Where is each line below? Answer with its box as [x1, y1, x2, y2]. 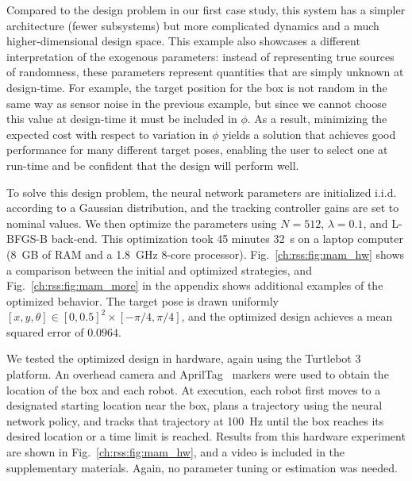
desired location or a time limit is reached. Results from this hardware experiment [6, 428, 406, 444]
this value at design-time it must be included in [6, 110, 237, 127]
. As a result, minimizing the [247, 110, 387, 127]
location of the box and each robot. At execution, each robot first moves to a [6, 381, 381, 398]
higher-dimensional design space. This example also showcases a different [6, 33, 360, 49]
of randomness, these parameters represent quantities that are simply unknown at [6, 63, 404, 80]
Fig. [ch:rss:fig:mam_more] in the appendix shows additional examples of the [6, 277, 383, 294]
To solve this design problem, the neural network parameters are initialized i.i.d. [6, 183, 397, 200]
